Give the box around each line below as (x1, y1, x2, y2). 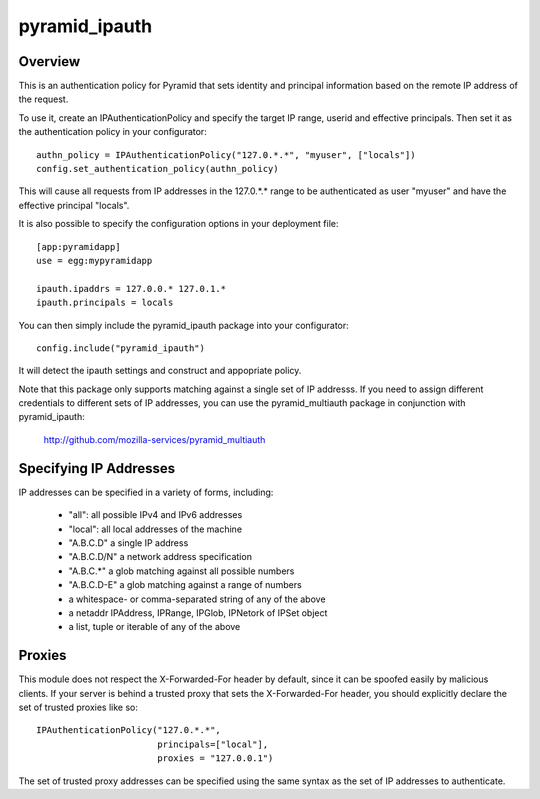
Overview (18, 53, 81, 70)
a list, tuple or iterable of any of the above (68, 621, 241, 633)
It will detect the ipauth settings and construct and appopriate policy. (18, 365, 302, 377)
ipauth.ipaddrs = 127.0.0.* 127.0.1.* (36, 283, 227, 294)
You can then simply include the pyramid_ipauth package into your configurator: (18, 319, 349, 331)
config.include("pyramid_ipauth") (36, 342, 205, 354)
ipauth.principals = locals (36, 297, 174, 309)
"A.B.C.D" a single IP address (68, 536, 189, 549)
